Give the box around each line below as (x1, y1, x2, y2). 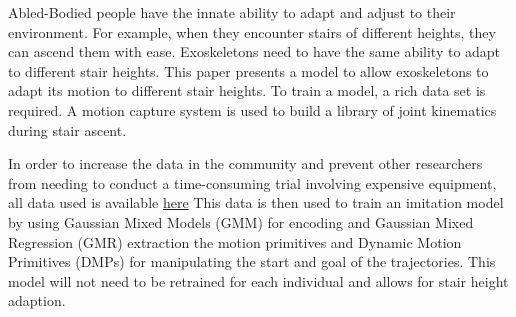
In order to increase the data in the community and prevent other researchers (8, 153, 483, 174)
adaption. (8, 290, 66, 311)
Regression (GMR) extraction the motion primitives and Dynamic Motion (8, 231, 462, 252)
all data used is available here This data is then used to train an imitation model (8, 192, 504, 213)
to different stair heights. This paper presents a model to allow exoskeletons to (8, 60, 489, 81)
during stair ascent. (8, 119, 127, 140)
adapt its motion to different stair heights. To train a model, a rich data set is (8, 80, 486, 101)
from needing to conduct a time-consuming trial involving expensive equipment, (8, 172, 497, 193)
